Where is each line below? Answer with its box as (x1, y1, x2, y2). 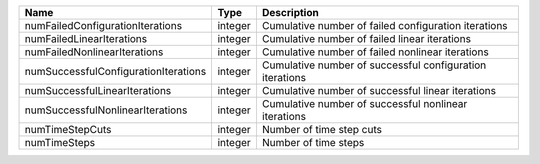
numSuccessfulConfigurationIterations (24, 65, 207, 78)
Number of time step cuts (261, 123, 382, 136)
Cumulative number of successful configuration (261, 58, 487, 72)
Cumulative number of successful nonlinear (261, 97, 468, 110)
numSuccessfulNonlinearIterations (24, 103, 188, 117)
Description (261, 6, 319, 19)
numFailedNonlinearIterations (24, 45, 164, 59)
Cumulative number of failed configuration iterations (261, 19, 509, 32)
